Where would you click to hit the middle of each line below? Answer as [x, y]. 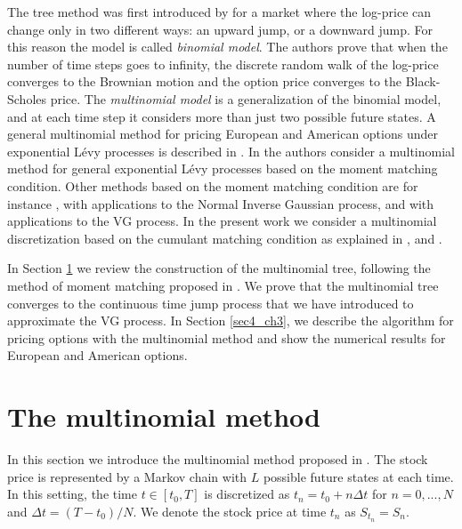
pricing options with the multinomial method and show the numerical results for [227, 337]
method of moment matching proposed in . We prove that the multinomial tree [223, 285]
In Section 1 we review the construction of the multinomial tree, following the [219, 268]
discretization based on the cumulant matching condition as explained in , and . [225, 238]
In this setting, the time [72, 494]
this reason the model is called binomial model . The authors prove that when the [227, 47]
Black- [423, 81]
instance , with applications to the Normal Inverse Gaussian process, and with [221, 203]
